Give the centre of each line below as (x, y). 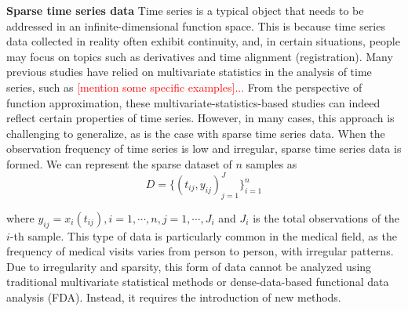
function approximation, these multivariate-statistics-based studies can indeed (193, 102)
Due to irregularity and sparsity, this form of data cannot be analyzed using (189, 266)
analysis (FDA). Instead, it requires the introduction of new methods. (174, 297)
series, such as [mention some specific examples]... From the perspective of (184, 87)
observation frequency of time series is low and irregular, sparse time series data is (204, 148)
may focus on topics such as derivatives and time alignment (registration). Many (200, 56)
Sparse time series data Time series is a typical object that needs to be (185, 10)
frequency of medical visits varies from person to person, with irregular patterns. (200, 251)
